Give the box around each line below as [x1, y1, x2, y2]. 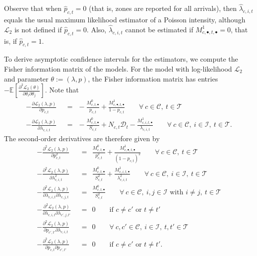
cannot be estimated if [125, 24, 193, 34]
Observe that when [4, 3, 62, 13]
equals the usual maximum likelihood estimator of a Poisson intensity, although [4, 14, 246, 25]
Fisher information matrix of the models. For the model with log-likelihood [4, 64, 232, 74]
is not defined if [14, 24, 62, 34]
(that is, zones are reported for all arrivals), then [89, 3, 237, 13]
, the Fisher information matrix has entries [88, 73, 218, 84]
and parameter [4, 73, 49, 84]
